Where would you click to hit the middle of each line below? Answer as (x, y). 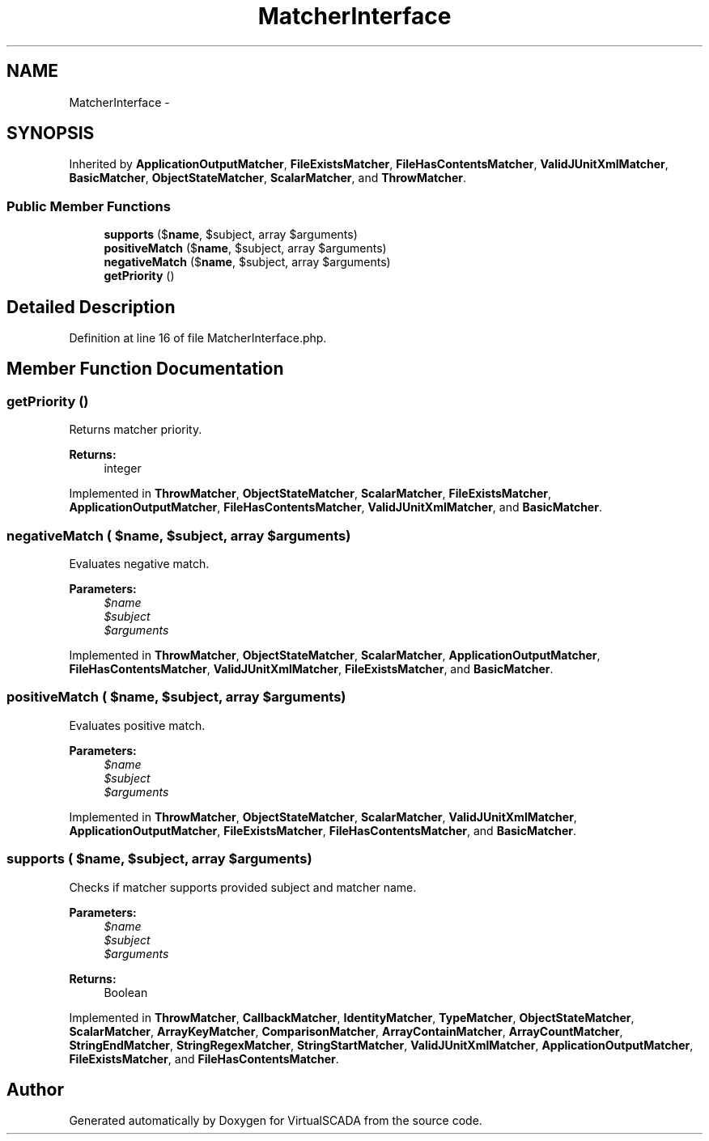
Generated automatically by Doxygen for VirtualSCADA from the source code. (276, 1121)
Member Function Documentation (145, 369)
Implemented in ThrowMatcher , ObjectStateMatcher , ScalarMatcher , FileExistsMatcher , (310, 494)
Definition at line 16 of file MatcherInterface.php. (198, 338)
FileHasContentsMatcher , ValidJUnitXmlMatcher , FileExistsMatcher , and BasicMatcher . (311, 669)
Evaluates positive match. (137, 725)
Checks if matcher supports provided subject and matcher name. (243, 887)
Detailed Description (91, 307)
